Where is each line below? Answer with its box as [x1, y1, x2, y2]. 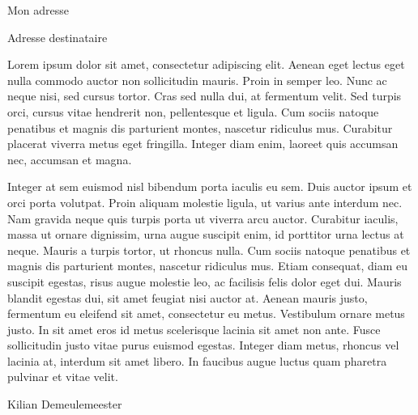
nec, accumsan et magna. [7, 150, 132, 167]
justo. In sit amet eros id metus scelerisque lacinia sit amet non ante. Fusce [7, 320, 381, 337]
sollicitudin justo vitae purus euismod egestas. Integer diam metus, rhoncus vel [7, 337, 399, 354]
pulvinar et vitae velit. [7, 368, 118, 385]
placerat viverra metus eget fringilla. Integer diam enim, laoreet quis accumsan [7, 135, 399, 152]
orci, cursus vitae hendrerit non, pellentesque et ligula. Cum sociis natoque [7, 103, 379, 120]
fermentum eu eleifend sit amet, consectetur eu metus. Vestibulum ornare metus [7, 305, 405, 322]
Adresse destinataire [7, 28, 108, 45]
